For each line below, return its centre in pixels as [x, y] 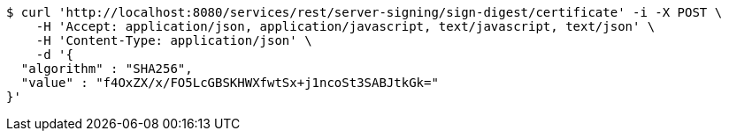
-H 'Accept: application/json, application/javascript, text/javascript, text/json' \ [345, 26]
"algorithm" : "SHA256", [107, 69]
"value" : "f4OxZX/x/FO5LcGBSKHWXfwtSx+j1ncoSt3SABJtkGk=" [230, 83]
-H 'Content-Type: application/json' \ [174, 40]
